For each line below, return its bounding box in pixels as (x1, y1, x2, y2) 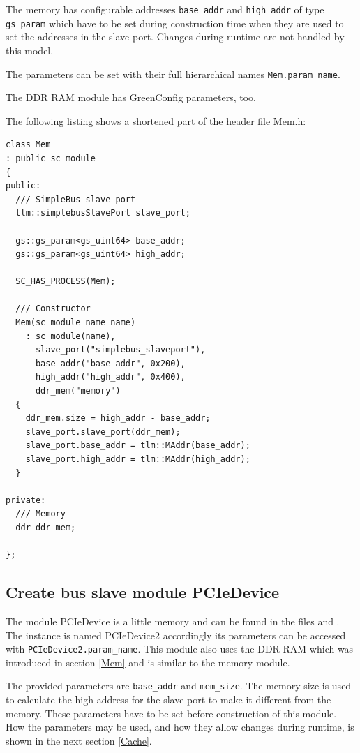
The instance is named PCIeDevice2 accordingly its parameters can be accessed (6, 627, 346, 642)
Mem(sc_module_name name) (15, 318, 136, 328)
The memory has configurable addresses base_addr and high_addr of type (6, 2, 324, 16)
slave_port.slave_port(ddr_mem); (25, 426, 181, 437)
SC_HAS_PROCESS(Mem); (15, 276, 116, 287)
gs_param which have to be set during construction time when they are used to (6, 15, 344, 30)
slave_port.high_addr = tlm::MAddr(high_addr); (25, 454, 250, 464)
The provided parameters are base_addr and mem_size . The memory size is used (6, 678, 352, 693)
